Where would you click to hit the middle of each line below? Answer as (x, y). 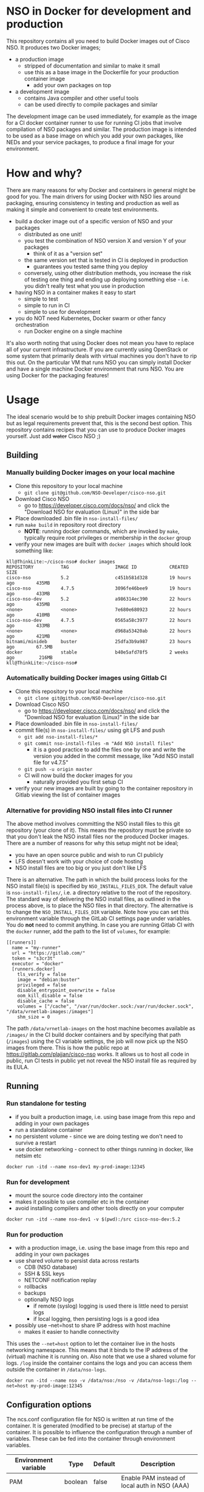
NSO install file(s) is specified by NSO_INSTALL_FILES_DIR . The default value (100, 886)
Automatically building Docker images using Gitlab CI (87, 678)
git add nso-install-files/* (61, 737)
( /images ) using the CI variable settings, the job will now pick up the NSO (97, 1041)
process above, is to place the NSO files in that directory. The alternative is (100, 905)
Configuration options (49, 1405)
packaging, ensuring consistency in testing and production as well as (93, 203)
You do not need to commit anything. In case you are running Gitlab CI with (100, 925)
